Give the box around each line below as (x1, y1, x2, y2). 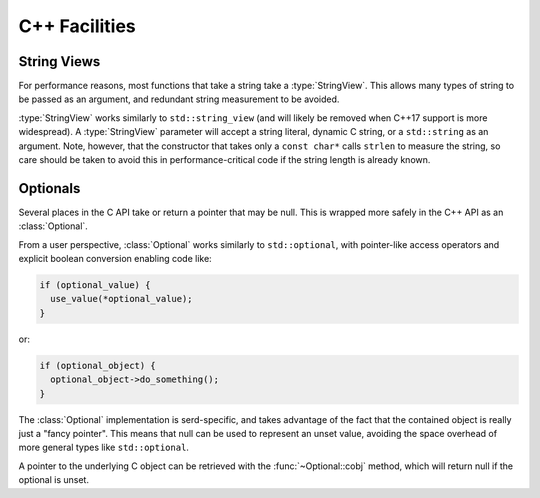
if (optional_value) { (39, 280, 151, 291)
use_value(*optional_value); (50, 293, 194, 305)
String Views (18, 53, 101, 70)
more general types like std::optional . (18, 441, 190, 454)
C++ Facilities (18, 15, 137, 37)
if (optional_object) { (39, 360, 157, 371)
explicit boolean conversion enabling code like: (18, 253, 212, 265)
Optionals (18, 180, 81, 197)
